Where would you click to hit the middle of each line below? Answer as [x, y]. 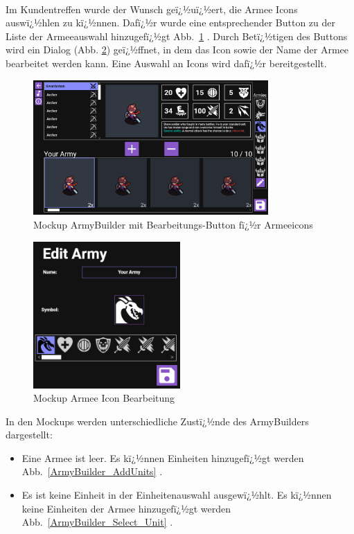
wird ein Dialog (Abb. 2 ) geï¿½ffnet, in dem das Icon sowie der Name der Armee [177, 50]
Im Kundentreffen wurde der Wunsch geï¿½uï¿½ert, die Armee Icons [152, 9]
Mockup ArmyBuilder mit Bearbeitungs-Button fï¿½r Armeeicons [173, 224]
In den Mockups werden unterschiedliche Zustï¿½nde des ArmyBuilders [157, 421]
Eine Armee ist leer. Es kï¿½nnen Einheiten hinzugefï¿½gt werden [163, 457]
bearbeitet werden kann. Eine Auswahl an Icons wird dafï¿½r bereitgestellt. [166, 63]
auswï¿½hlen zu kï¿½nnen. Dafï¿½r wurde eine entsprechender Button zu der [171, 23]
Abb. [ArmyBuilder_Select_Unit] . [97, 522]
